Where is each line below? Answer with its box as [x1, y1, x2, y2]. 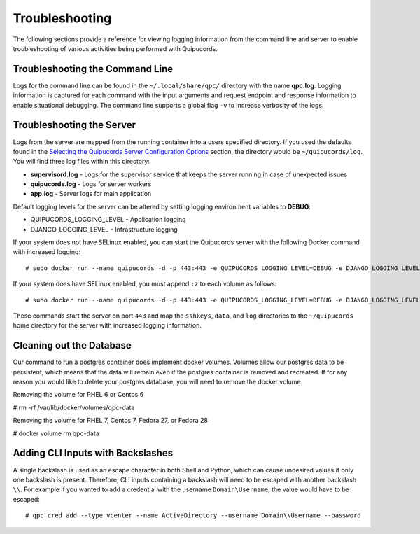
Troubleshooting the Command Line [13, 63, 174, 75]
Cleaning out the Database [13, 339, 132, 351]
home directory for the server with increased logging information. [13, 321, 202, 330]
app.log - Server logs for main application [30, 190, 152, 198]
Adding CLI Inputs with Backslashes [13, 447, 174, 459]
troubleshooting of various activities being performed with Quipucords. [13, 44, 218, 52]
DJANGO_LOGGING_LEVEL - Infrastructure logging [30, 225, 178, 234]
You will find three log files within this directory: [13, 157, 150, 166]
